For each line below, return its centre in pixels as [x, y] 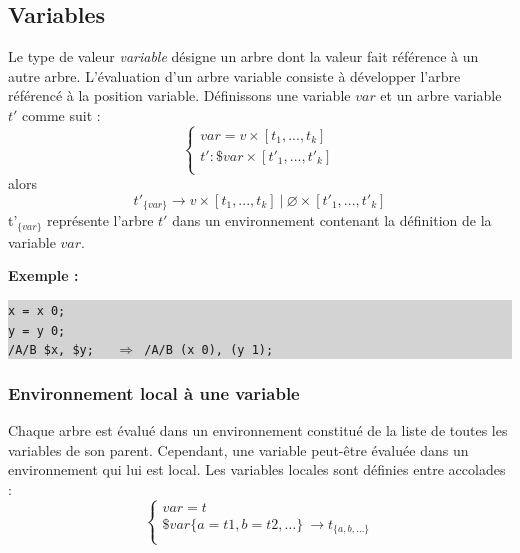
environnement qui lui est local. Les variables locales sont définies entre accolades [257, 469]
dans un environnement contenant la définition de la [332, 220]
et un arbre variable [441, 95]
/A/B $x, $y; [51, 350]
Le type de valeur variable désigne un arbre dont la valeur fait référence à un [243, 56]
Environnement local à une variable [154, 392]
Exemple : [43, 275]
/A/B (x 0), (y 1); [209, 350]
